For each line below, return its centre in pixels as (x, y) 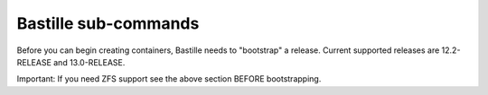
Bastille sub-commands (108, 23)
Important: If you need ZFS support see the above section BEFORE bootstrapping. (169, 79)
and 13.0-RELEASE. (89, 62)
